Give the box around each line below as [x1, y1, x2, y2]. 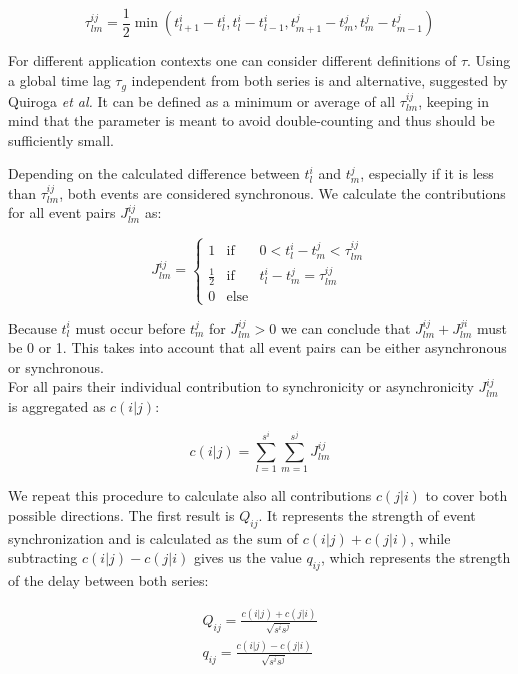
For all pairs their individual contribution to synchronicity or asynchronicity [8, 376, 474, 397]
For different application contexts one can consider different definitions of [8, 50, 457, 71]
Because [8, 317, 57, 338]
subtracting [8, 547, 78, 568]
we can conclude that [280, 317, 411, 338]
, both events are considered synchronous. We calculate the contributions [59, 182, 506, 203]
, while [409, 527, 451, 548]
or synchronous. [8, 356, 104, 377]
